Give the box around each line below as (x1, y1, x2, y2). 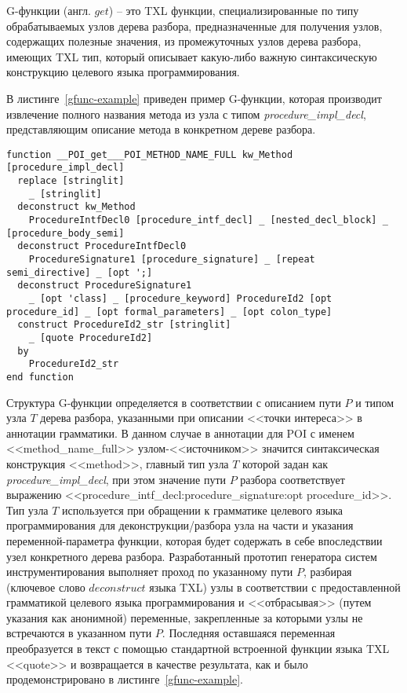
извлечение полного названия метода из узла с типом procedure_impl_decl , (6, 105, 366, 122)
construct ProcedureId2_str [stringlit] (17, 319, 231, 331)
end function (6, 371, 74, 383)
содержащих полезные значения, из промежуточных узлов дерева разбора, (6, 33, 362, 49)
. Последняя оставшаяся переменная (162, 625, 336, 641)
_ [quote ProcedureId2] (28, 332, 153, 343)
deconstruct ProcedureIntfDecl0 (17, 240, 187, 252)
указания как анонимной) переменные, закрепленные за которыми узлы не (6, 609, 363, 625)
